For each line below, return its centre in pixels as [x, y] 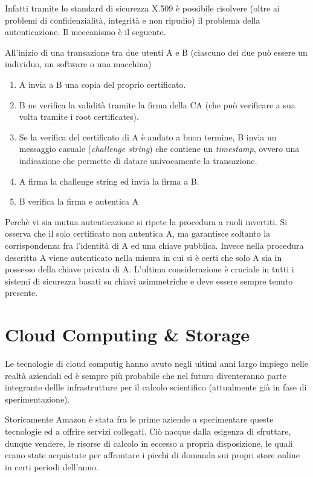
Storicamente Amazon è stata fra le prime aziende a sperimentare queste [139, 419]
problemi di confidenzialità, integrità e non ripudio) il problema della [133, 20]
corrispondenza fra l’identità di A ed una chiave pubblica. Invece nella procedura [154, 245]
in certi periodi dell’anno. [52, 466]
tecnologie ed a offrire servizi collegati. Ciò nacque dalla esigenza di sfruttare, [148, 431]
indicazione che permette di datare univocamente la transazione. [138, 160]
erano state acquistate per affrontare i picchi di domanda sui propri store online [152, 455]
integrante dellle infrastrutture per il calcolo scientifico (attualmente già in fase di [156, 387]
